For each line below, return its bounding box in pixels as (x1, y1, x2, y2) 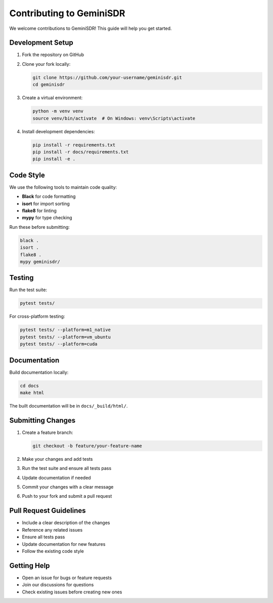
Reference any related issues (22, 527, 83, 533)
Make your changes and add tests (22, 456, 93, 462)
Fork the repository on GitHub (22, 52, 84, 58)
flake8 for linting (22, 208, 57, 214)
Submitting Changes (9, 416, 76, 425)
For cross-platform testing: (9, 313, 65, 319)
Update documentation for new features (22, 541, 106, 547)
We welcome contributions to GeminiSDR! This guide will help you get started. (9, 25, 172, 31)
